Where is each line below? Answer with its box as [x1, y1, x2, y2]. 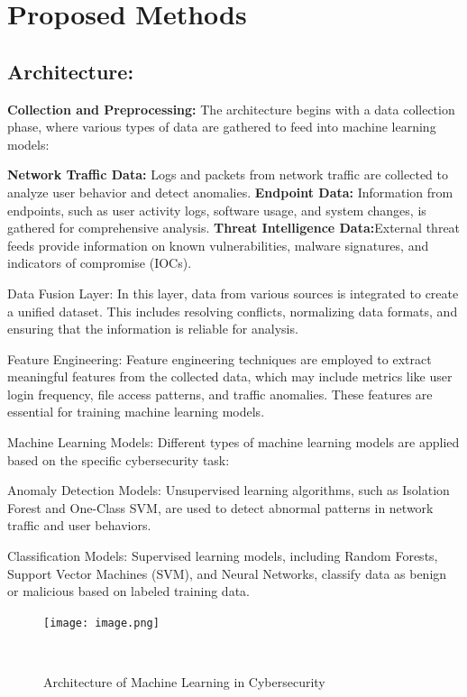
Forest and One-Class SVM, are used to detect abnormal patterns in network [7, 498, 434, 517]
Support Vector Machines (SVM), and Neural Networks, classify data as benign [7, 564, 447, 582]
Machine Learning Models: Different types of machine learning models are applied [7, 433, 460, 452]
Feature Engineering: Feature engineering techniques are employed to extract [7, 349, 432, 368]
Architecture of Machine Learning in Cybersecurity [43, 673, 325, 692]
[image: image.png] [43, 616, 160, 629]
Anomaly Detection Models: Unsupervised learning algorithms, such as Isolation [7, 481, 450, 500]
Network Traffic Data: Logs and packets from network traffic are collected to [7, 165, 449, 184]
